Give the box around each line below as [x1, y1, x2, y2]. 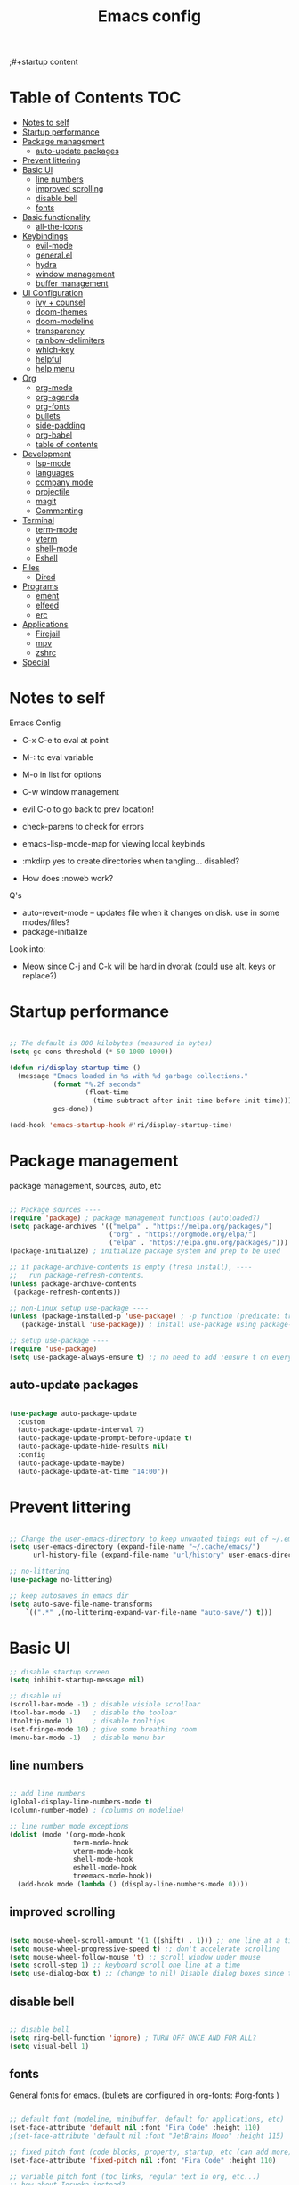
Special [21, 657, 51, 667]
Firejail [35, 628, 61, 639]
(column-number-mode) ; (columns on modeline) [9, 1806, 185, 1815]
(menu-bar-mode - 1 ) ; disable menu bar [9, 1733, 166, 1742]
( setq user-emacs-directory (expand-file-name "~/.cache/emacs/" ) [9, 1543, 261, 1551]
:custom [17, 1417, 46, 1427]
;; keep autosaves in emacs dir [9, 1591, 129, 1600]
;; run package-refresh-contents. [9, 1271, 145, 1280]
